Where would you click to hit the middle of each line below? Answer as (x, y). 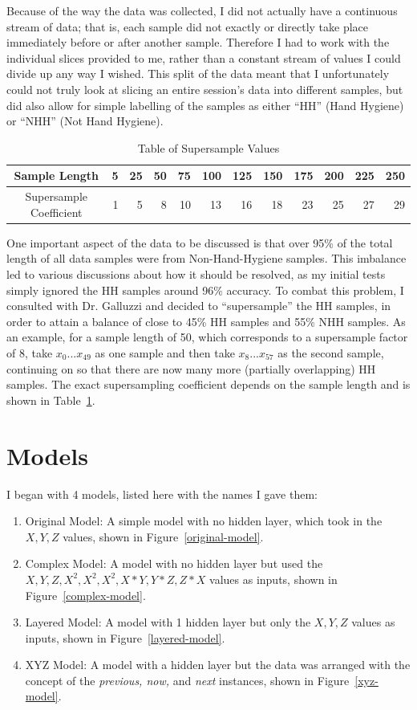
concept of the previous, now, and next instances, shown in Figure (187, 680)
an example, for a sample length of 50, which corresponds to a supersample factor (207, 337)
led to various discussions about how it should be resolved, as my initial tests (196, 274)
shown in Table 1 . (51, 400)
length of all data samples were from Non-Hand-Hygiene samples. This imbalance (206, 258)
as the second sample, (331, 353)
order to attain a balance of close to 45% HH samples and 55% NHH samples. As (206, 321)
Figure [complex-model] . (85, 595)
